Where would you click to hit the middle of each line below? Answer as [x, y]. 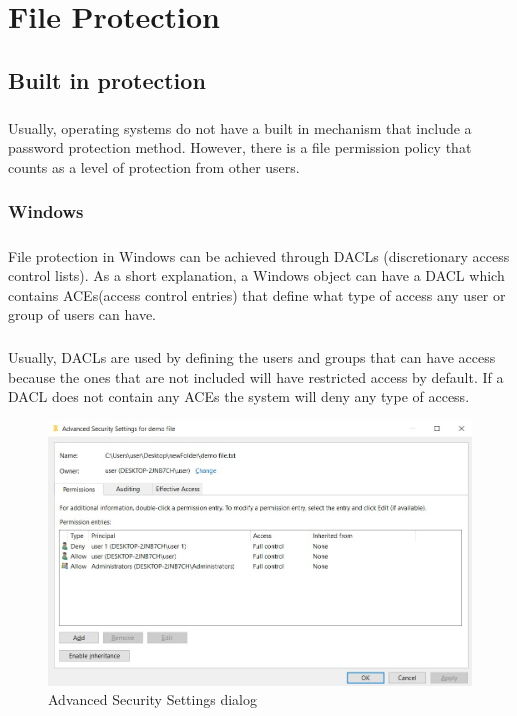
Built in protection [107, 79]
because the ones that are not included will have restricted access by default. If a [256, 376]
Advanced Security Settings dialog [152, 699]
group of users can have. [82, 314]
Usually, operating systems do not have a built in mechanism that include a [240, 127]
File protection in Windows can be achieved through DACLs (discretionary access [259, 255]
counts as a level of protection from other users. [154, 166]
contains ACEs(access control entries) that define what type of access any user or [257, 294]
